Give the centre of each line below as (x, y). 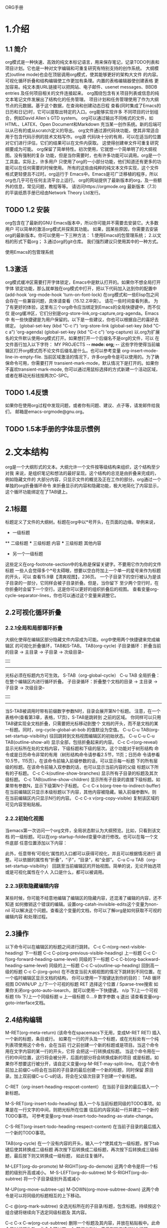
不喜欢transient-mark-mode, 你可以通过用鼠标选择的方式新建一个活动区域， (83, 369)
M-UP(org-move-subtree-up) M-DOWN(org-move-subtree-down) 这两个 (80, 1189)
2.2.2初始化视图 (24, 819)
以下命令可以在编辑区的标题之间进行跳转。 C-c (53, 946)
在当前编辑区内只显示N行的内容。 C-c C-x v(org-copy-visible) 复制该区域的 (82, 798)
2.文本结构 (27, 452)
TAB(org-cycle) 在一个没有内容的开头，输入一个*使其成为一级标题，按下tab (82, 1143)
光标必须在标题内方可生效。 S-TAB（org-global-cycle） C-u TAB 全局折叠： (83, 675)
